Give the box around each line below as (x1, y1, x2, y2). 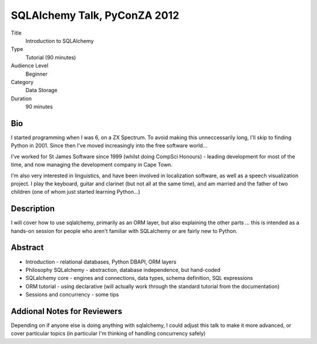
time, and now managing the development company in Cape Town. (11, 161, 173, 168)
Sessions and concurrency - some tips (25, 291, 119, 298)
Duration (11, 95, 32, 102)
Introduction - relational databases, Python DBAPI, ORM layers (25, 258, 177, 265)
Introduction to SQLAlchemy (25, 37, 94, 44)
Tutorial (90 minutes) (25, 53, 76, 61)
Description (11, 204, 55, 214)
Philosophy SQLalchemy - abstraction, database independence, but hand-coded (25, 266, 221, 273)
